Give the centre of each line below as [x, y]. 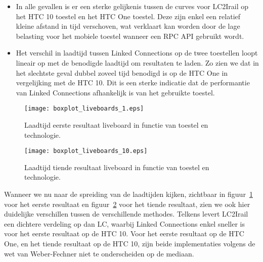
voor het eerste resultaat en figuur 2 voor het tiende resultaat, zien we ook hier [127, 204]
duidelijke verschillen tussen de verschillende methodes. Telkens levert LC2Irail [126, 214]
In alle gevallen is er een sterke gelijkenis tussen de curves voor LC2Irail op [132, 6]
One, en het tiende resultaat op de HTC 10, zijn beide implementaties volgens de [130, 243]
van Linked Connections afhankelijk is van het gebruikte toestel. [115, 92]
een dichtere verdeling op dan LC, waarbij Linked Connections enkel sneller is [124, 223]
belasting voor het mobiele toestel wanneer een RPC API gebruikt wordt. [130, 36]
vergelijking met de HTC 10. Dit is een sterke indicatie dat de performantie [133, 83]
